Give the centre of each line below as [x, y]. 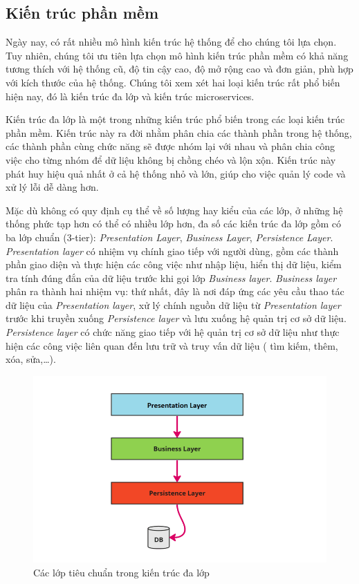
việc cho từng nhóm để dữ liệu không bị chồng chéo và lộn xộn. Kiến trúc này [171, 159]
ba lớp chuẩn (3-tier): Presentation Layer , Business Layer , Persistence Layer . [169, 237]
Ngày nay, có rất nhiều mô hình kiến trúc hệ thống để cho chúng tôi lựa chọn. [171, 42]
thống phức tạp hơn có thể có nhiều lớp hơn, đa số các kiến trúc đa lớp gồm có [174, 224]
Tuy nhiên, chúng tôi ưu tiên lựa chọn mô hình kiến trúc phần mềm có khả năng [177, 55]
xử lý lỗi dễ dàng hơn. [52, 187]
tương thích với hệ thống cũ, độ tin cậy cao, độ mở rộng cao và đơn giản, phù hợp [179, 69]
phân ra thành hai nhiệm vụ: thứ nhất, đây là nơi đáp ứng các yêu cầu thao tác [175, 291]
